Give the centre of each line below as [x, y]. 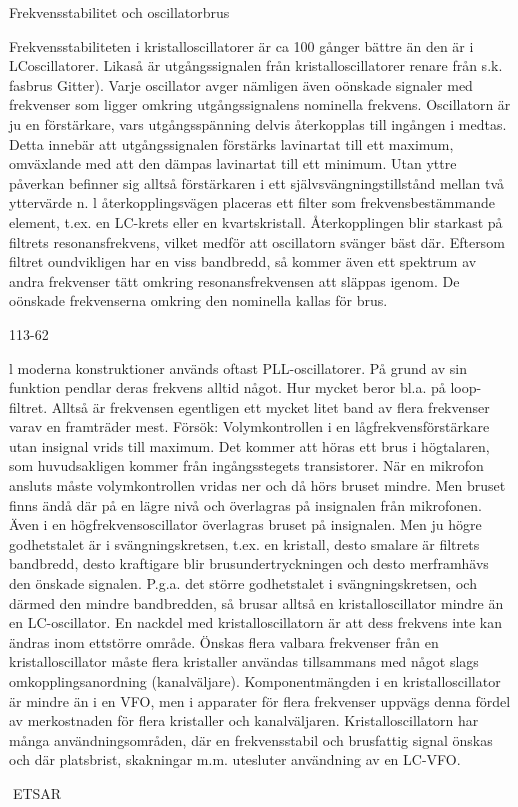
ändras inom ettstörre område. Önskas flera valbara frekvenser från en [224, 641]
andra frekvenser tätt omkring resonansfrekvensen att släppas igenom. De [234, 280]
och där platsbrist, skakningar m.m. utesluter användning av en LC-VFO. [235, 759]
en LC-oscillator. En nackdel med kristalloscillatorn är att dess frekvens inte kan [255, 622]
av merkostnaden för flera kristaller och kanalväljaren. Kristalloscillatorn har [244, 720]
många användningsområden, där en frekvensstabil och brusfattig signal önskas [251, 739]
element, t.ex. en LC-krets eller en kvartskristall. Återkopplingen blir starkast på [256, 221]
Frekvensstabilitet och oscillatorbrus [119, 12]
